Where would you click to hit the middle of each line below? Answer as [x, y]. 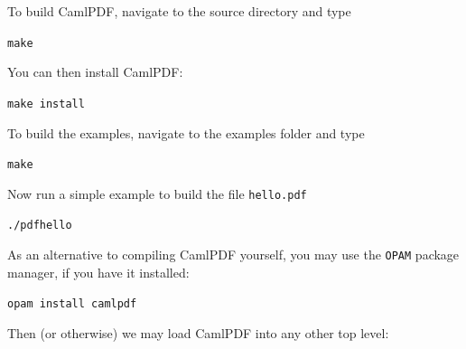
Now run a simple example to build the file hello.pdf [157, 193]
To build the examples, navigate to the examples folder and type [186, 132]
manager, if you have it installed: [98, 272]
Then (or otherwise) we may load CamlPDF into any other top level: [198, 332]
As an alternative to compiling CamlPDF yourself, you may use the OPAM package [233, 255]
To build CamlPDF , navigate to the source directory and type [179, 11]
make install [46, 104]
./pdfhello [40, 226]
